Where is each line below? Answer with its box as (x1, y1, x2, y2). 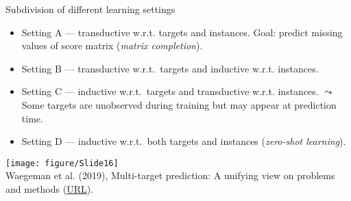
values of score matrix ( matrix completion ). (21, 38, 203, 53)
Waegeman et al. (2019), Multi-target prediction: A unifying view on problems (5, 168, 335, 183)
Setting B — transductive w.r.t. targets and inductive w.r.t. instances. (21, 61, 319, 75)
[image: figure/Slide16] (5, 158, 119, 168)
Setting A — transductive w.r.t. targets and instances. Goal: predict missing (21, 25, 343, 39)
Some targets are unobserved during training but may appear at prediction (21, 97, 337, 111)
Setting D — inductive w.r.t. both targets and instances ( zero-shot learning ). (21, 134, 346, 148)
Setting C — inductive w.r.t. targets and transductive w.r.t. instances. (21, 84, 319, 98)
